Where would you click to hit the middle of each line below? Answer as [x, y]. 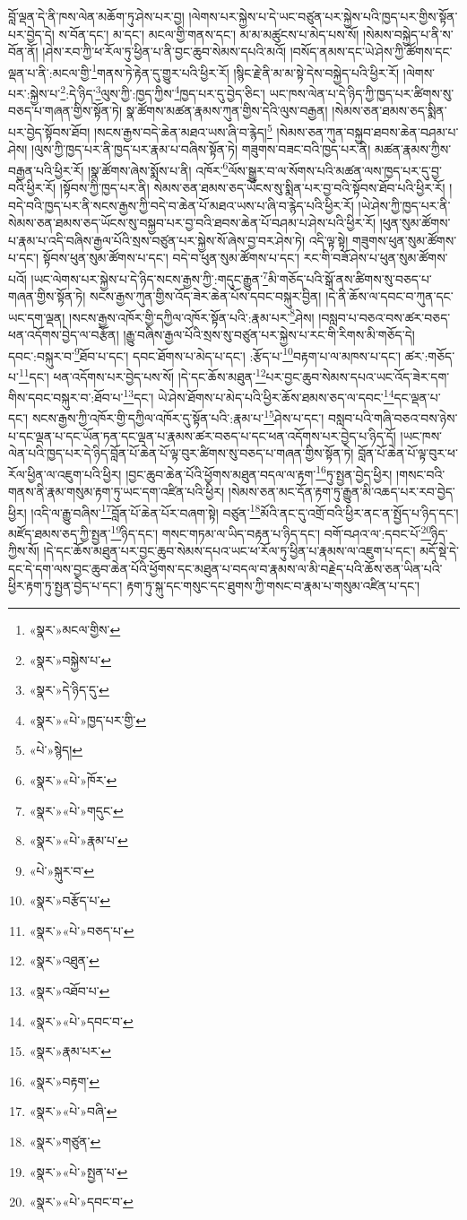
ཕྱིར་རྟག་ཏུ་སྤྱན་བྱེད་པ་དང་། [65, 586]
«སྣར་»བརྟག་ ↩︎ [64, 1081]
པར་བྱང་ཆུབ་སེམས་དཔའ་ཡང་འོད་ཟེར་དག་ [358, 376]
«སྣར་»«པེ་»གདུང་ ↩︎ [76, 810]
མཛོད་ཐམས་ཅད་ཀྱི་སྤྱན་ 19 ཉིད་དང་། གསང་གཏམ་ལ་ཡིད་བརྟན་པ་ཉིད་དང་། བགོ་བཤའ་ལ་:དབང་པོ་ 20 [220, 532]
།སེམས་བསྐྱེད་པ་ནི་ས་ [408, 34]
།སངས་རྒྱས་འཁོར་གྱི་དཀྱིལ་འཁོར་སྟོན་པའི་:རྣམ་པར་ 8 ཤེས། [192, 316]
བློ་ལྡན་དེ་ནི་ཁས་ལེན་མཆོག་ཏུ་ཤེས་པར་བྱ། [96, 16]
